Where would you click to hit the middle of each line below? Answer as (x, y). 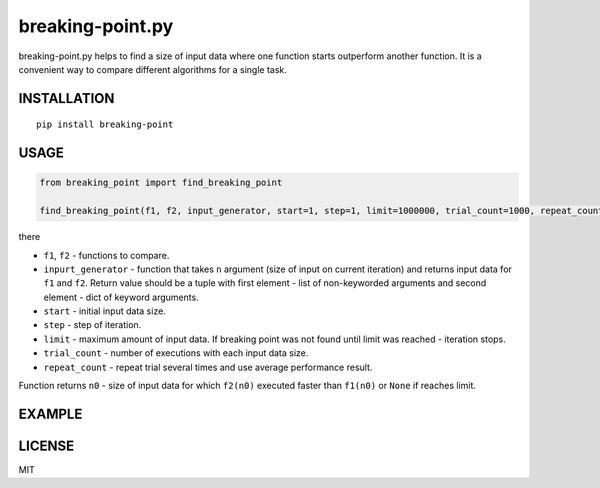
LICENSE (46, 445)
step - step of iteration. (92, 325)
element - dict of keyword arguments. (121, 297)
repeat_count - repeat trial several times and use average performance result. (208, 367)
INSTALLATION (66, 98)
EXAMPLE (50, 413)
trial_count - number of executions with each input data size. (176, 353)
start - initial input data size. (105, 311)
